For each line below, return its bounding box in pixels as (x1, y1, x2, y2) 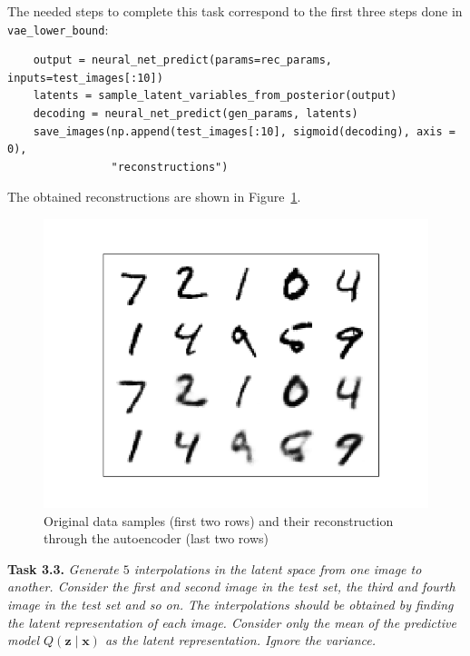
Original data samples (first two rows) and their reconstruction (44, 511, 394, 530)
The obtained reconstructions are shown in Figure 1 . (7, 187, 301, 206)
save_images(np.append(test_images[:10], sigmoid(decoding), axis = (33, 124, 455, 138)
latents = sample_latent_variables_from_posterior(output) (33, 89, 397, 103)
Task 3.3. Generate (7, 559, 119, 578)
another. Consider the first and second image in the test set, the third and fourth (7, 577, 455, 596)
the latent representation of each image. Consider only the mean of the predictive (7, 612, 456, 631)
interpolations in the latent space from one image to (133, 559, 422, 578)
